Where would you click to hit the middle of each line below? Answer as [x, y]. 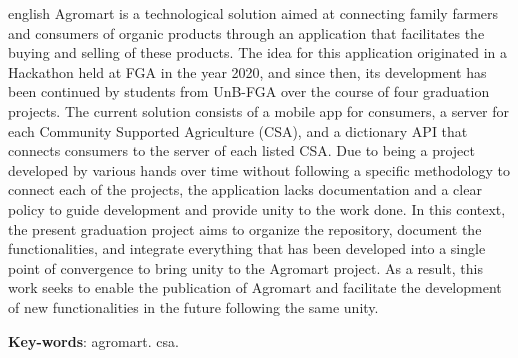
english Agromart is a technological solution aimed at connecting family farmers [253, 13]
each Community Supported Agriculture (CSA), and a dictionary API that [238, 130]
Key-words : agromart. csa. [93, 340]
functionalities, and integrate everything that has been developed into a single [247, 248]
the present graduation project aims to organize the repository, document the [245, 228]
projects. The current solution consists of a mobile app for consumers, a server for [259, 110]
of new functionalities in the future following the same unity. [193, 306]
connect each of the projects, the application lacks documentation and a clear [245, 189]
